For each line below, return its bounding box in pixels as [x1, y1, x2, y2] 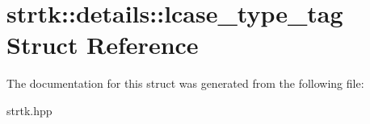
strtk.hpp [6, 101, 53, 118]
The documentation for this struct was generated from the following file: [6, 75, 364, 92]
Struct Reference [6, 28, 199, 61]
